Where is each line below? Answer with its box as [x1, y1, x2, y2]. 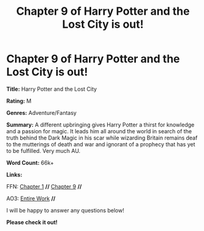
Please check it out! [6, 218, 58, 225]
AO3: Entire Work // [6, 195, 56, 202]
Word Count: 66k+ [6, 159, 54, 166]
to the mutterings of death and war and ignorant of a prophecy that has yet [6, 140, 195, 148]
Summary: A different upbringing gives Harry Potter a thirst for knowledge [6, 121, 195, 128]
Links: [6, 171, 23, 178]
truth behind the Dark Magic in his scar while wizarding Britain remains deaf [6, 134, 198, 141]
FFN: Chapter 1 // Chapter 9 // [6, 182, 82, 190]
